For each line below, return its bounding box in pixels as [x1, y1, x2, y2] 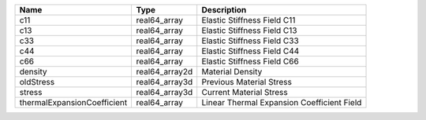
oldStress [19, 77, 55, 87]
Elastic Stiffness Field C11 [201, 15, 296, 25]
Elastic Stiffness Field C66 [201, 56, 299, 67]
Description [201, 5, 247, 15]
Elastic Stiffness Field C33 [201, 35, 299, 46]
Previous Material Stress [201, 77, 292, 87]
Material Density [201, 67, 263, 77]
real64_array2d [136, 67, 193, 77]
